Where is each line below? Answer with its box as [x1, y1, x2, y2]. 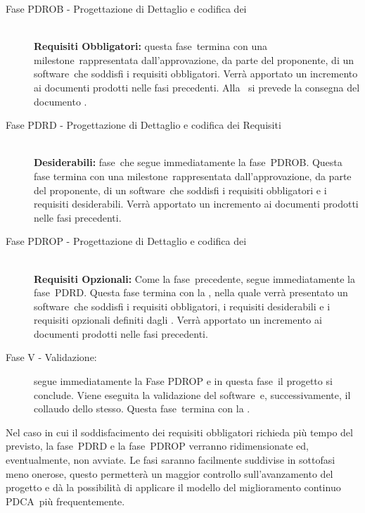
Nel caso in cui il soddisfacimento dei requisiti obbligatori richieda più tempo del [6, 424, 353, 439]
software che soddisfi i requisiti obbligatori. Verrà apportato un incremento [34, 66, 358, 81]
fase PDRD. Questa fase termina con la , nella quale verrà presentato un [34, 285, 348, 300]
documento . [34, 94, 87, 108]
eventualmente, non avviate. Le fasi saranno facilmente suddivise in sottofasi [6, 452, 335, 467]
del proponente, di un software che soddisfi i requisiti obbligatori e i [34, 182, 327, 197]
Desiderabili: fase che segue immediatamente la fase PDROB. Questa [34, 155, 342, 170]
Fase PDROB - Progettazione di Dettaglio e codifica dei [6, 1, 247, 15]
